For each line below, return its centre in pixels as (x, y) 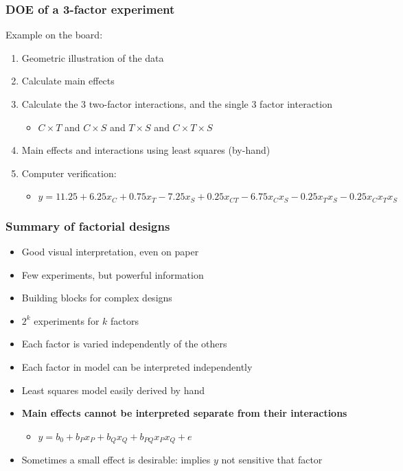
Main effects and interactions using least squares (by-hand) (146, 150)
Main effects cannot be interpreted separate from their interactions (184, 413)
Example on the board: (54, 35)
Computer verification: (69, 173)
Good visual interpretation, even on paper (110, 252)
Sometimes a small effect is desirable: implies (116, 460)
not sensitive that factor (272, 460)
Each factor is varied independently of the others (124, 344)
